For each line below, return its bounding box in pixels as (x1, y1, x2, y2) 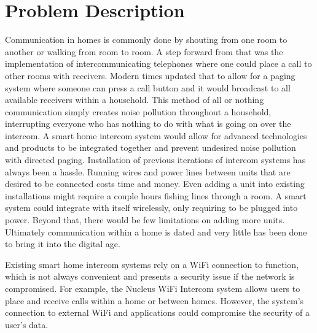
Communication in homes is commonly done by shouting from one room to (5, 33, 288, 46)
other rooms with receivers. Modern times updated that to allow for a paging (5, 69, 295, 82)
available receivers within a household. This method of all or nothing (5, 93, 264, 106)
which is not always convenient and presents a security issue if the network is (5, 270, 295, 283)
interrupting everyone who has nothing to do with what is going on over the (5, 117, 291, 130)
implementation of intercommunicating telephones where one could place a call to (5, 57, 312, 70)
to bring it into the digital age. (5, 237, 120, 250)
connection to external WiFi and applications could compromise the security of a (5, 306, 310, 319)
